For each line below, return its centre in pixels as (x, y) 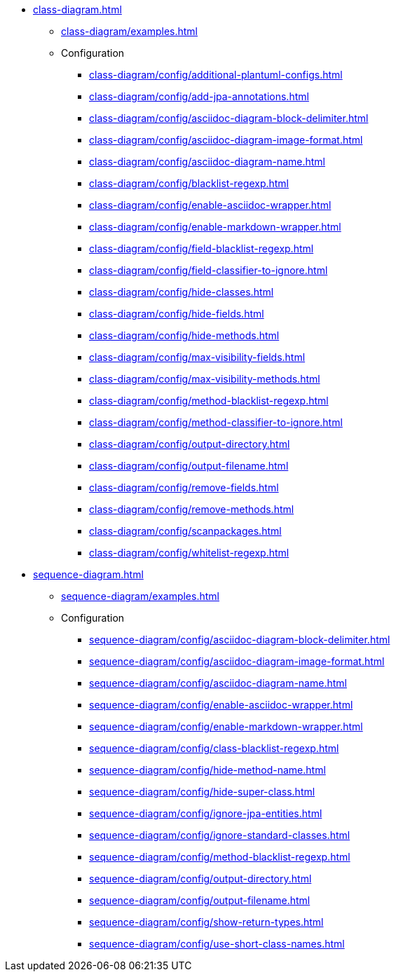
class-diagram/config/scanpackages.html (185, 531)
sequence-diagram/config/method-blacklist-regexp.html (220, 857)
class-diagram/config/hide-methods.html (184, 335)
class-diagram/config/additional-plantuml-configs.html (216, 75)
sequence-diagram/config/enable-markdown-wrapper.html (226, 726)
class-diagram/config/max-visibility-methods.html (205, 379)
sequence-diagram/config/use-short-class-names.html (217, 944)
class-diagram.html (77, 9)
